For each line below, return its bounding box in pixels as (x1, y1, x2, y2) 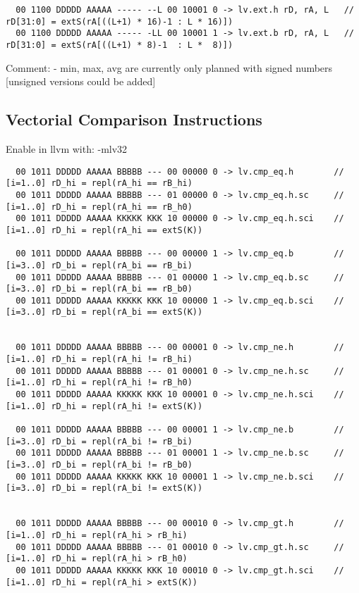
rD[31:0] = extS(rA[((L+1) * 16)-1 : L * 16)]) (6, 16, 233, 27)
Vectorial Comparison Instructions (6, 108, 262, 130)
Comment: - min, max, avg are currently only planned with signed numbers (6, 60, 333, 75)
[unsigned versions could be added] (6, 74, 156, 89)
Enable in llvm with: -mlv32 (6, 142, 128, 156)
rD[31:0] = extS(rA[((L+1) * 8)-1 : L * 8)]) (6, 39, 233, 50)
